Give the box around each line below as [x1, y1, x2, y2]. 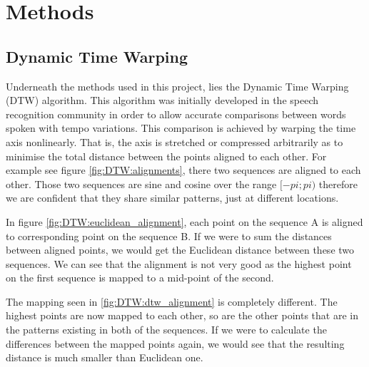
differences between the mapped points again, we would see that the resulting [6, 336, 345, 351]
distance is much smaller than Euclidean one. [6, 350, 203, 365]
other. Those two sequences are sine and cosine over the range [6, 176, 277, 191]
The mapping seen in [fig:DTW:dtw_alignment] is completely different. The [6, 294, 338, 309]
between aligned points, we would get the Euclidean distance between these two [6, 242, 355, 257]
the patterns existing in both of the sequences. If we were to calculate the [6, 322, 327, 337]
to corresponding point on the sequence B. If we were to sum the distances [6, 228, 332, 243]
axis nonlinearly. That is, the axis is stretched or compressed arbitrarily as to [6, 134, 343, 149]
